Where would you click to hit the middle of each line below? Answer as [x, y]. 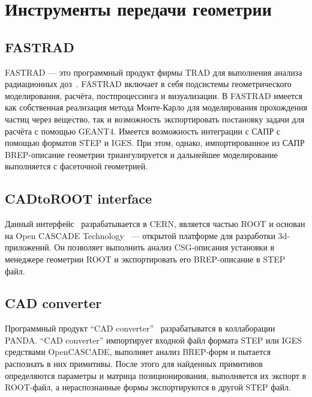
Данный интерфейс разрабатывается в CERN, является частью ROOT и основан [155, 224]
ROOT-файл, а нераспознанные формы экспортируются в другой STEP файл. [148, 387]
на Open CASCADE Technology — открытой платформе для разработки [140, 235]
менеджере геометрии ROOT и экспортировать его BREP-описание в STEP [145, 259]
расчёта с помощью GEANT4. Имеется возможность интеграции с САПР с [143, 131]
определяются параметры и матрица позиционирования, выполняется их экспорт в [156, 375]
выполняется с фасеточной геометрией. [76, 166]
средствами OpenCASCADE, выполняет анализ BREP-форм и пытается [138, 352]
